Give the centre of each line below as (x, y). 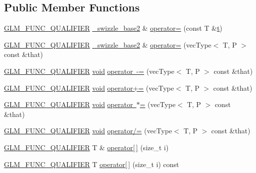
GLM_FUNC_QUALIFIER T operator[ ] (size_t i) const (92, 164)
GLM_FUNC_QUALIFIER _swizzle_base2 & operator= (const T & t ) (113, 28)
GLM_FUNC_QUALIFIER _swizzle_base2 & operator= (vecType (108, 44)
